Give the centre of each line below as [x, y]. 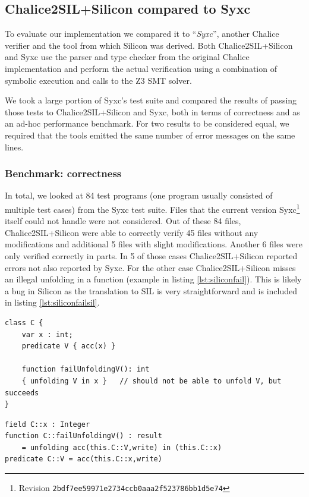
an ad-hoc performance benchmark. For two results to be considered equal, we [147, 123]
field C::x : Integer [48, 424]
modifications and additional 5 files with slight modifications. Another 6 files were [154, 244]
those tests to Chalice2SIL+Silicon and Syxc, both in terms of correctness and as [152, 111]
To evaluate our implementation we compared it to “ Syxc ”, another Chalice [142, 34]
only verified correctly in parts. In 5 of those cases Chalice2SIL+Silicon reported [151, 255]
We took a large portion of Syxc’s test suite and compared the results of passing [151, 100]
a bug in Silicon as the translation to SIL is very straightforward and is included [151, 290]
